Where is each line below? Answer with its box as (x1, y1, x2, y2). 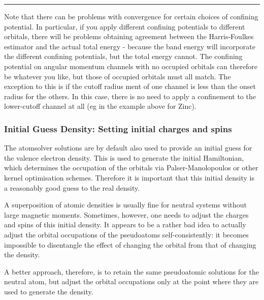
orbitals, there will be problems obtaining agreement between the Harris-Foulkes (4, 31, 254, 42)
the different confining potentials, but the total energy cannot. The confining (4, 51, 243, 62)
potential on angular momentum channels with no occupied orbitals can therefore (4, 61, 257, 71)
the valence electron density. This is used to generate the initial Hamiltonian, (4, 152, 244, 163)
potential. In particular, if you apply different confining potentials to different (4, 21, 245, 32)
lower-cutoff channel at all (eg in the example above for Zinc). (4, 101, 196, 111)
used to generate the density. (4, 286, 93, 296)
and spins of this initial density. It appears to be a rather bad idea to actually (4, 219, 246, 230)
